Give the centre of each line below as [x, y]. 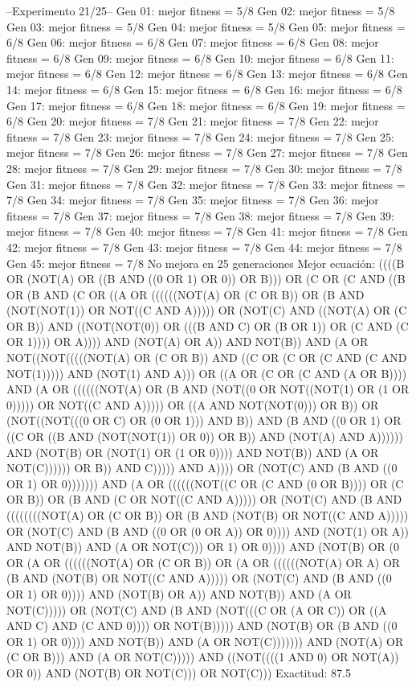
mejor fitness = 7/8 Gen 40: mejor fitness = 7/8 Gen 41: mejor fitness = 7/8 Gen [207, 231]
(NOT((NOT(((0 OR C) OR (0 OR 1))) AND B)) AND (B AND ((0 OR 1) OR [204, 420]
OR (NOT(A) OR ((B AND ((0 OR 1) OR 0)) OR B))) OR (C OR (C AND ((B [206, 279]
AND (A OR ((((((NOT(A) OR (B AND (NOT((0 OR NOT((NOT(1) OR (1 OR [208, 389]
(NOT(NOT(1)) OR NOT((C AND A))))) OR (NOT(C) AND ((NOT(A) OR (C [207, 310]
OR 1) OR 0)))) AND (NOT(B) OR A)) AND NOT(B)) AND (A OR [179, 593]
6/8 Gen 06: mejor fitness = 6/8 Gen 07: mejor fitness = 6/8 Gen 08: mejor [193, 42]
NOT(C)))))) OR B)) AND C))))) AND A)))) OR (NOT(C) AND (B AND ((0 [202, 468]
